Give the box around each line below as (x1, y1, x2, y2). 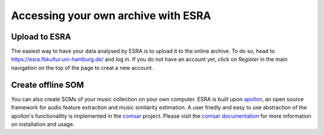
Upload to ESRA (11, 32, 71, 42)
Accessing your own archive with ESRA (11, 9, 211, 22)
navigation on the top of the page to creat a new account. (11, 64, 154, 71)
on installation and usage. (11, 120, 75, 128)
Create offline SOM (11, 79, 84, 90)
